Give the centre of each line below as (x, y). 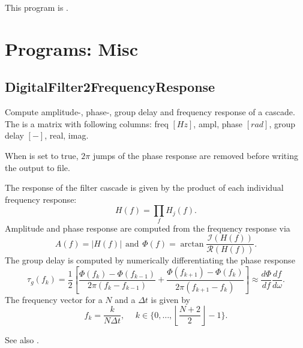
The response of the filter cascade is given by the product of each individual (144, 187)
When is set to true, (42, 155)
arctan (192, 244)
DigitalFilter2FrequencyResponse (110, 87)
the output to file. (37, 167)
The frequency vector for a (54, 299)
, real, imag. (67, 135)
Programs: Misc (72, 48)
